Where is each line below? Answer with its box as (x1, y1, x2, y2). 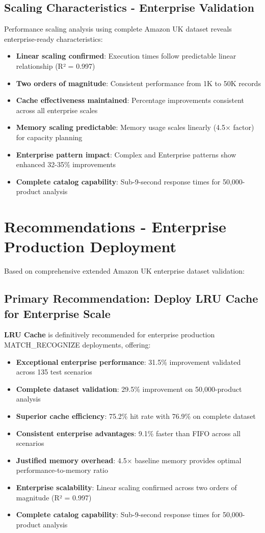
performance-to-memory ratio (16, 465, 109, 475)
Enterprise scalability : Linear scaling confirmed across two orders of (16, 482, 237, 492)
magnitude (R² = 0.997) (16, 492, 92, 502)
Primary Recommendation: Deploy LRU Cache (4, 290, 258, 306)
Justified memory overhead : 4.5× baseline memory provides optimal (16, 455, 242, 465)
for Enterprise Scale (4, 305, 111, 321)
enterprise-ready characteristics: (4, 33, 103, 44)
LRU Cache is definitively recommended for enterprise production (4, 329, 215, 340)
